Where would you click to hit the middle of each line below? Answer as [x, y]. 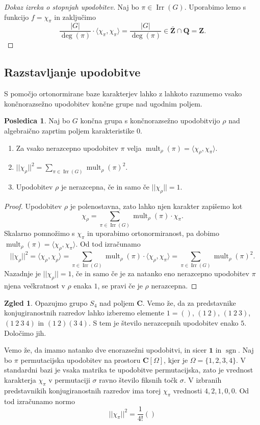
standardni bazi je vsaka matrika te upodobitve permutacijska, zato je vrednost [129, 370]
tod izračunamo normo [40, 401]
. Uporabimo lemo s [215, 7]
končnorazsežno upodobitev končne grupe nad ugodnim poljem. [103, 103]
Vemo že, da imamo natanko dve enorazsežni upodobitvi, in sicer [106, 350]
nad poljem [117, 302]
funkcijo [17, 17]
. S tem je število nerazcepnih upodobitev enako [163, 323]
